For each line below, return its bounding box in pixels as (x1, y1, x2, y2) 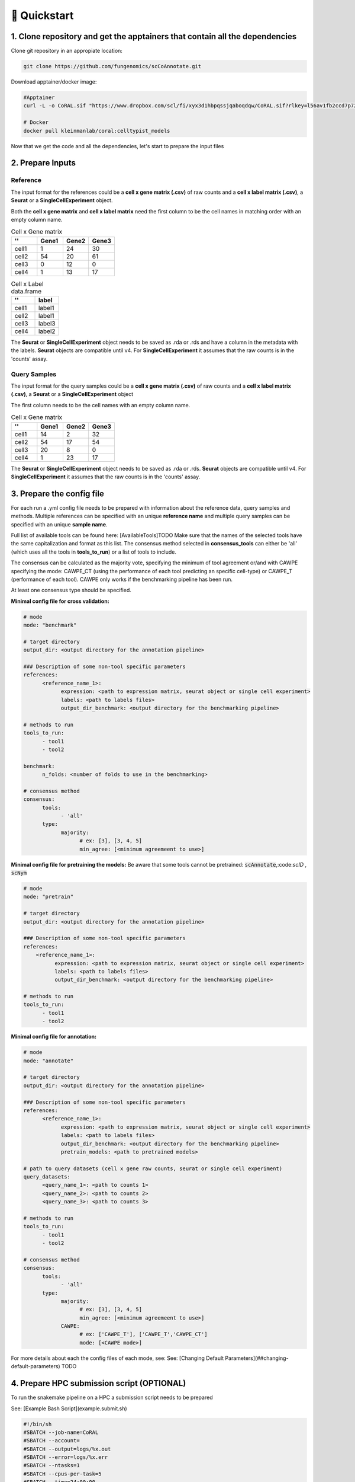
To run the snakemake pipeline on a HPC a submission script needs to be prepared (11, 1394, 213, 1401)
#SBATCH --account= (23, 1438, 80, 1444)
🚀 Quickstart (11, 9, 74, 22)
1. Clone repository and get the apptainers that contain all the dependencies (11, 31, 297, 41)
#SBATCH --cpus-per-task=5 (23, 1470, 102, 1477)
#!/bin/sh (23, 1420, 52, 1427)
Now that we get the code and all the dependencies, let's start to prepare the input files (11, 142, 224, 149)
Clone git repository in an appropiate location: (11, 47, 122, 55)
